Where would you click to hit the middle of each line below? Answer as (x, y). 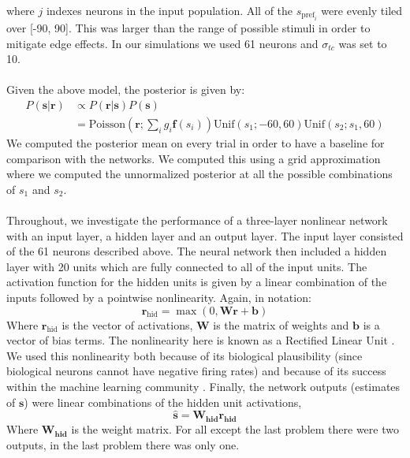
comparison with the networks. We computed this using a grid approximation (194, 158)
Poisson (107, 125)
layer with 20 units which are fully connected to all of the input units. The (187, 266)
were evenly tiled (362, 10)
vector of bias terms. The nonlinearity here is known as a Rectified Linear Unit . (201, 340)
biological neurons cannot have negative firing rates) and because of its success (196, 371)
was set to (363, 43)
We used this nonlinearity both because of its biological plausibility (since (184, 355)
